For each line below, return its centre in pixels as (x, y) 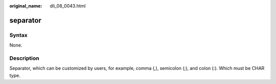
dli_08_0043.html (68, 6)
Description (24, 58)
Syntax (18, 35)
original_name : (26, 6)
